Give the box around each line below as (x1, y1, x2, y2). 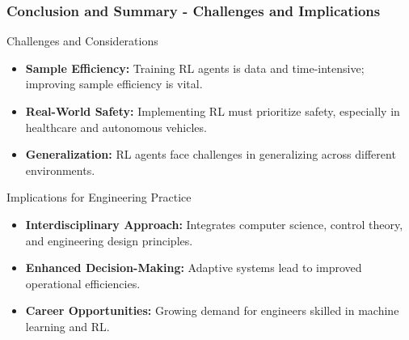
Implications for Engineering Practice (6, 189, 192, 206)
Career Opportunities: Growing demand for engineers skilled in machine (25, 302, 399, 319)
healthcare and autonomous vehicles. (25, 118, 207, 135)
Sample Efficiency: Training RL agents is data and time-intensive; (25, 59, 365, 76)
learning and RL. (25, 317, 110, 334)
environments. (25, 161, 95, 178)
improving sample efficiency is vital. (25, 75, 203, 92)
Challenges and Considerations (6, 32, 158, 49)
